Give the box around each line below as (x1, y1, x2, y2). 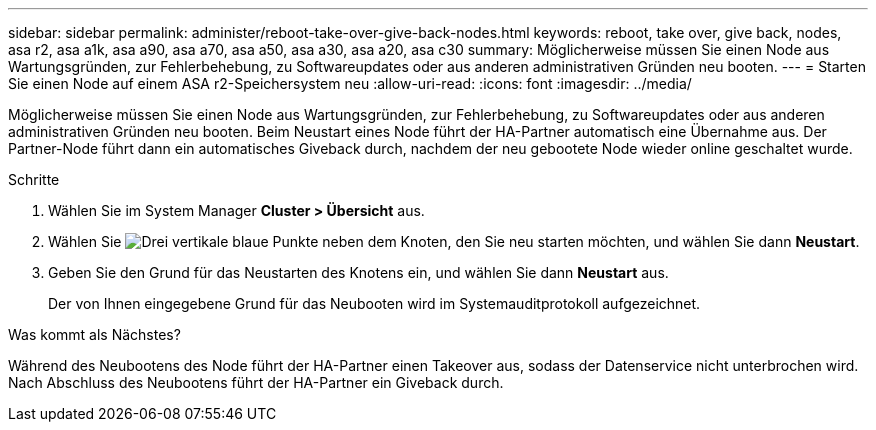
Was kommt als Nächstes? (8, 326, 181, 343)
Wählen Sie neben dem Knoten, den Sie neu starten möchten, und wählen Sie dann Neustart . (48, 233, 860, 250)
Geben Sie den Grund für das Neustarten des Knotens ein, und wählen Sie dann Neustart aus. (48, 264, 669, 281)
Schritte (8, 171, 60, 188)
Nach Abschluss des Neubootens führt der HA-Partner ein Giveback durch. (8, 374, 504, 391)
